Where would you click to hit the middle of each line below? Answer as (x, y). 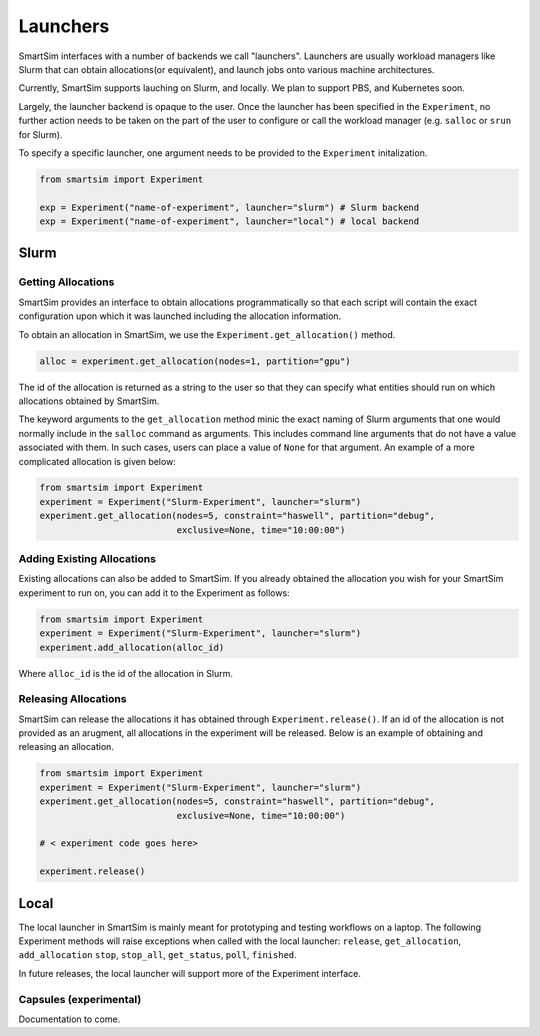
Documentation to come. (69, 1019)
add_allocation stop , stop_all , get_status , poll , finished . (157, 955)
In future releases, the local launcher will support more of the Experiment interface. (190, 973)
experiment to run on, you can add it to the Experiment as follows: (154, 592)
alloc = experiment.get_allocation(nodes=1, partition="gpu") (195, 361)
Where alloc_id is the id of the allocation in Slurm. (126, 673)
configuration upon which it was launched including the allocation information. (180, 316)
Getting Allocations (66, 282)
